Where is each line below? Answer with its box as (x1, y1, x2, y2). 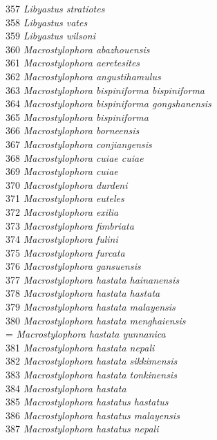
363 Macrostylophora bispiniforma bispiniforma (6, 82, 205, 97)
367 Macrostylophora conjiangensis (6, 136, 152, 151)
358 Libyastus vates (6, 15, 88, 29)
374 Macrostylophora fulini (6, 232, 118, 246)
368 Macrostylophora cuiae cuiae (6, 150, 144, 165)
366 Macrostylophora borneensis (6, 123, 140, 138)
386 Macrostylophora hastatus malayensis (6, 407, 180, 422)
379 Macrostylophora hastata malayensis (6, 300, 176, 314)
